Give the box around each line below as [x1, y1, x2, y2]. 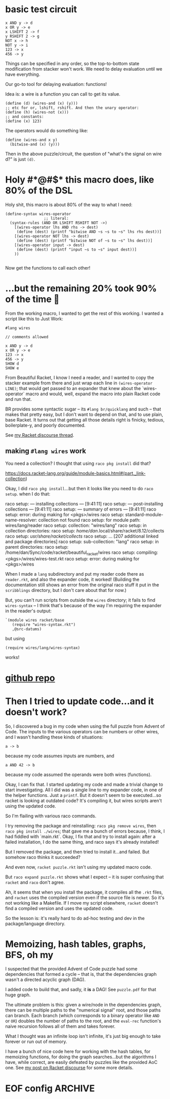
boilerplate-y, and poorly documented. [5, 422, 86, 428]
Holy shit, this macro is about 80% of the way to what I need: [5, 201, 133, 207]
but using [5, 636, 25, 642]
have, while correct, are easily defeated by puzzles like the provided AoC [5, 1059, 158, 1065]
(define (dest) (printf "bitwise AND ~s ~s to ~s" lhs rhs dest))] [16, 229, 162, 234]
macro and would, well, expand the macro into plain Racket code [25, 391, 161, 397]
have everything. [5, 71, 40, 77]
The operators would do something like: [5, 127, 89, 133]
